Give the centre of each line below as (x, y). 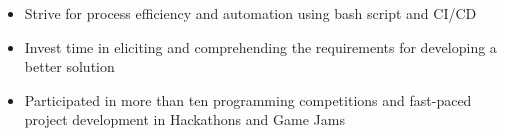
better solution (69, 66)
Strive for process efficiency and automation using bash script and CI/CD (250, 13)
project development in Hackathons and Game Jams (184, 119)
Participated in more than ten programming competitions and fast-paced (248, 99)
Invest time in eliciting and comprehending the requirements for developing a (260, 46)
